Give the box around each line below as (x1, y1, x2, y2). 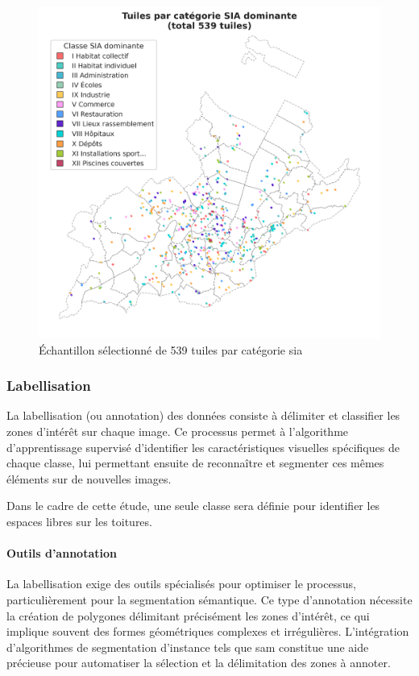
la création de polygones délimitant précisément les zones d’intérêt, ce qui (6, 607, 370, 624)
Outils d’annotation (6, 545, 117, 562)
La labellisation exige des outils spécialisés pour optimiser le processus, (6, 575, 356, 592)
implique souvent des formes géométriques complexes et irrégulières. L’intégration (6, 623, 409, 640)
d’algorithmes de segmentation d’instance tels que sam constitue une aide (6, 638, 369, 655)
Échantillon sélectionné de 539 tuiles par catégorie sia (39, 341, 303, 358)
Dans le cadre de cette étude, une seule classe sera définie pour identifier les (6, 497, 380, 514)
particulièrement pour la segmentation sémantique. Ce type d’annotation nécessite (6, 591, 413, 608)
